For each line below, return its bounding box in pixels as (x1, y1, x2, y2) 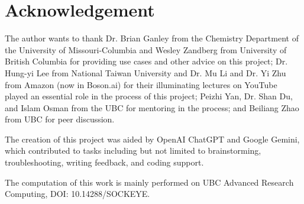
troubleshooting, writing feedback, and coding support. (5, 156, 204, 169)
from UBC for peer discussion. (5, 113, 115, 125)
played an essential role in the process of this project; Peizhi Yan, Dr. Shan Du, (5, 90, 293, 102)
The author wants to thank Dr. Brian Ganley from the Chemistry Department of (5, 32, 299, 44)
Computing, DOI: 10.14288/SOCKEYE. (5, 187, 150, 200)
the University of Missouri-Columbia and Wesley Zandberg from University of (5, 43, 287, 56)
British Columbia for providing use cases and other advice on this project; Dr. (5, 55, 288, 67)
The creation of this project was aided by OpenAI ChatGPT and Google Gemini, (5, 132, 300, 145)
